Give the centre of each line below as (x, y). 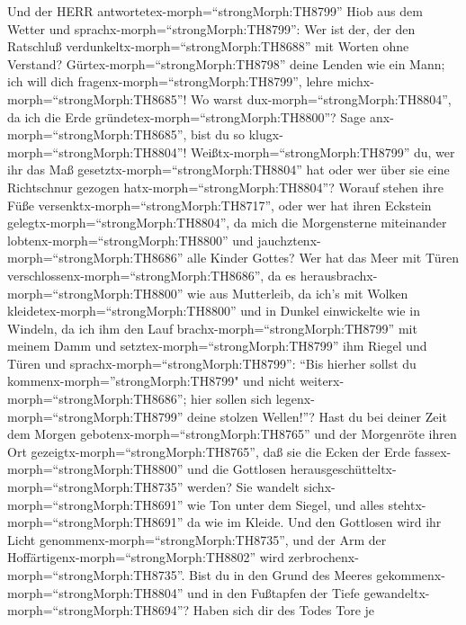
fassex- (433, 451)
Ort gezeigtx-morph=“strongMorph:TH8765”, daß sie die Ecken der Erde (209, 451)
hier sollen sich (232, 399)
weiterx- (322, 381)
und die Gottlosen (237, 469)
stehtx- (407, 504)
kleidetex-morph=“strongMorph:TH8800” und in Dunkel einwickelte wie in (214, 311)
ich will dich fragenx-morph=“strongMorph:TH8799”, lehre (170, 81)
